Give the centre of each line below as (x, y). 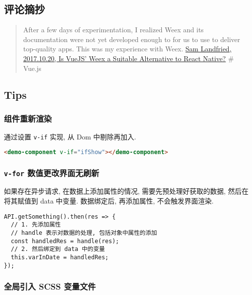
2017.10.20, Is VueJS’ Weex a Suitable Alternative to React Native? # (128, 58)
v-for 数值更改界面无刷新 (52, 172)
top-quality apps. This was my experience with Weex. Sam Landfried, (127, 49)
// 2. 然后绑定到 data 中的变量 (58, 249)
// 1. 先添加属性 (36, 225)
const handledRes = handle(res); (65, 241)
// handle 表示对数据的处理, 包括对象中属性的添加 (84, 233)
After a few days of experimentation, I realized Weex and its (113, 30)
